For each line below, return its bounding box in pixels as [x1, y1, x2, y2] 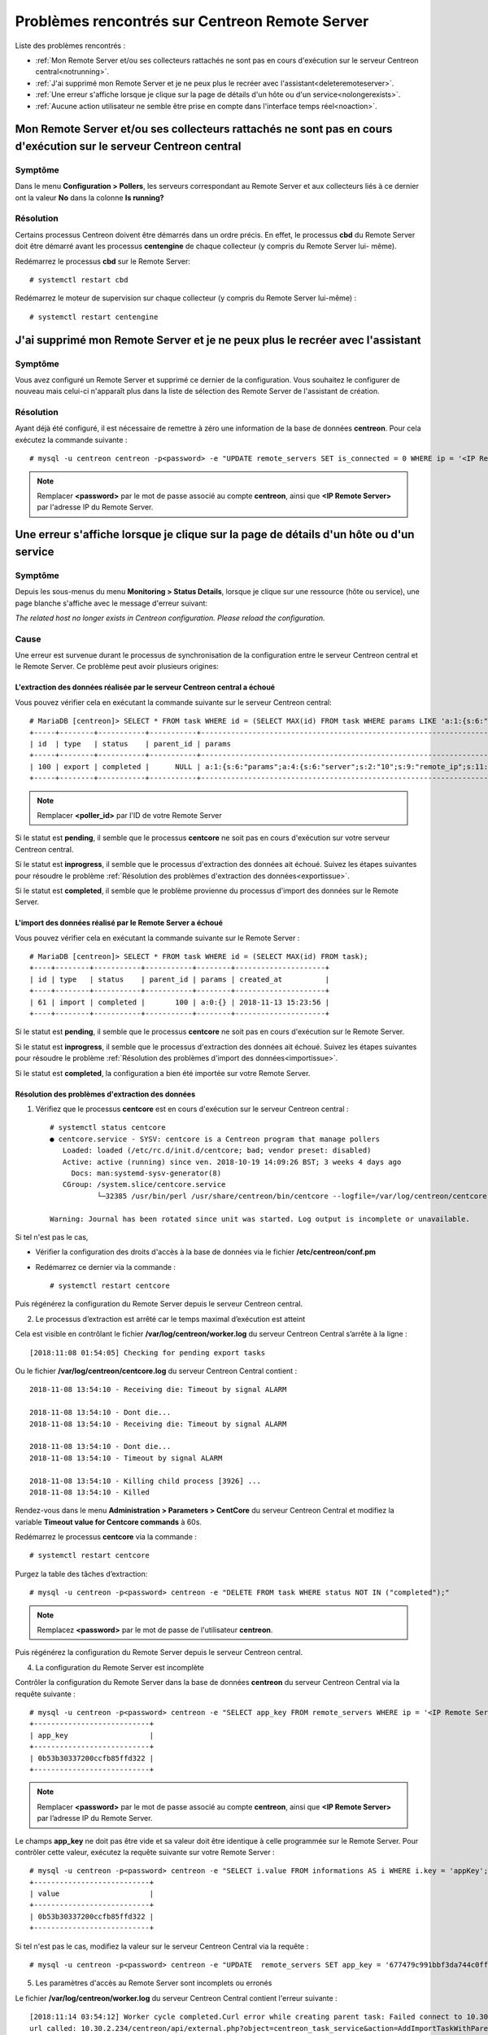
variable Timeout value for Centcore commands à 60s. [15, 1516, 203, 1526]
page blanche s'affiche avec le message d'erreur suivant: [15, 598, 207, 608]
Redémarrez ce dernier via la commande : [35, 1262, 176, 1271]
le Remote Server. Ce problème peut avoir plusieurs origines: [15, 662, 220, 672]
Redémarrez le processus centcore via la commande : [15, 1532, 197, 1542]
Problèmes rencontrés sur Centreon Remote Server [15, 12, 369, 30]
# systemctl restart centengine [29, 312, 159, 322]
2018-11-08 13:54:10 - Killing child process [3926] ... [29, 1476, 262, 1486]
